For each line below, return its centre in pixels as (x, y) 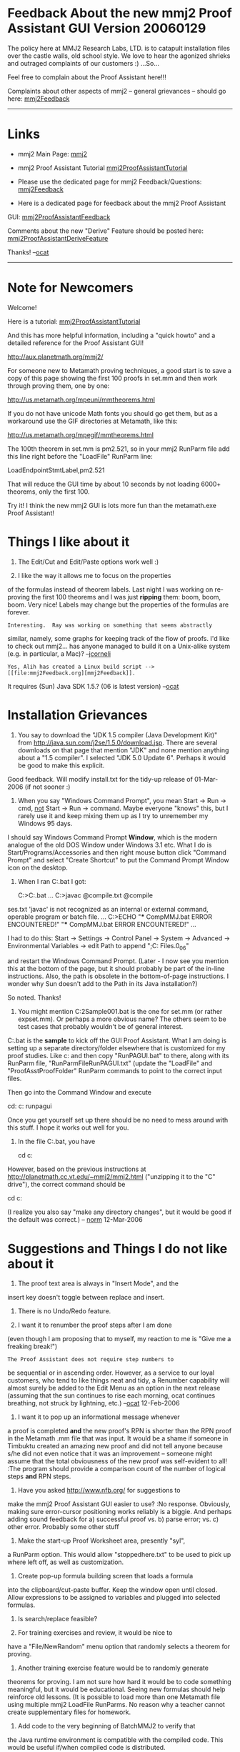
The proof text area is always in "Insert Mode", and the (98, 1283)
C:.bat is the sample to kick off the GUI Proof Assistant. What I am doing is (117, 1040)
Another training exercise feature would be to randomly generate (113, 1668)
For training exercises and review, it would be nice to (95, 1633)
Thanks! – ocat (28, 252)
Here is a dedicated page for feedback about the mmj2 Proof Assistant (122, 203)
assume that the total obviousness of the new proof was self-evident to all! (117, 1461)
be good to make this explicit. (61, 765)
